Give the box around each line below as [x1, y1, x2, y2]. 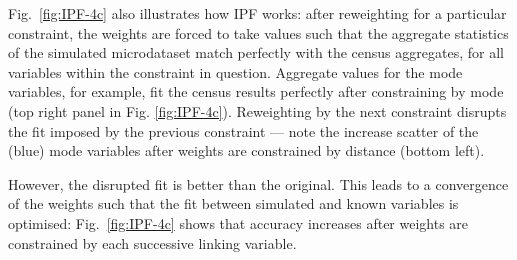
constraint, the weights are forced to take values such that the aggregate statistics [8, 22, 509, 43]
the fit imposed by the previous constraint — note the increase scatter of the [8, 120, 479, 141]
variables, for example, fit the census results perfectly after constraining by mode [8, 81, 504, 102]
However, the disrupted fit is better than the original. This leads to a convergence [8, 173, 509, 194]
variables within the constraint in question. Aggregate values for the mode [8, 61, 463, 82]
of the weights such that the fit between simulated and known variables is [8, 193, 459, 214]
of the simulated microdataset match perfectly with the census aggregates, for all [8, 42, 504, 63]
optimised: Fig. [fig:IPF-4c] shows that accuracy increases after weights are [8, 212, 469, 233]
